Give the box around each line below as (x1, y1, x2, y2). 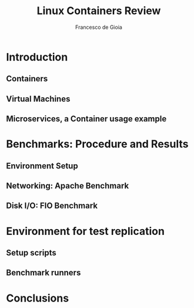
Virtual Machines (6, 94, 71, 104)
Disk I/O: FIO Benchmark (6, 201, 98, 211)
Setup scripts (6, 248, 57, 258)
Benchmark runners (6, 268, 81, 278)
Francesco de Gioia (75, 24, 122, 31)
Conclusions (6, 292, 69, 304)
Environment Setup (6, 161, 78, 171)
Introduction (6, 50, 68, 64)
